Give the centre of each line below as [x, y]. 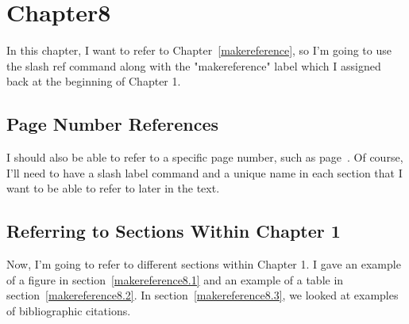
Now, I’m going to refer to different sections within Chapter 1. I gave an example [204, 264]
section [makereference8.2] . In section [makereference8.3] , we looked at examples [203, 295]
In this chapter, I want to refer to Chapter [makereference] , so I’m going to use [199, 50]
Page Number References [113, 124]
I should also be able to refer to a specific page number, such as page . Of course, [205, 157]
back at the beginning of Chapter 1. [94, 81]
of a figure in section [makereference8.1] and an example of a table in [175, 279]
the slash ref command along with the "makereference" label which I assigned [194, 65]
